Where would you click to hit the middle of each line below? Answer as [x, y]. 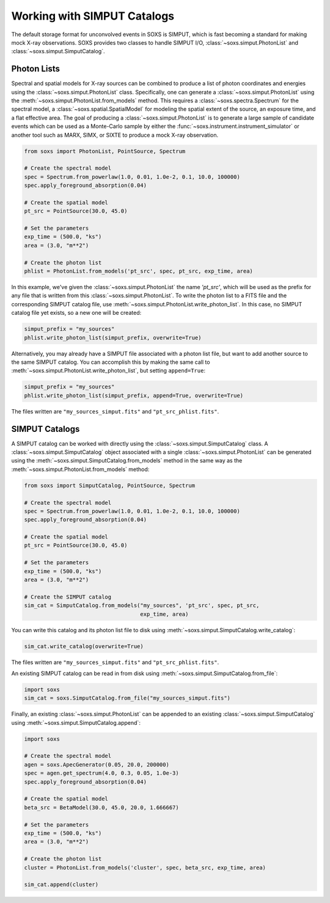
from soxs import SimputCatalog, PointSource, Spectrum [110, 485]
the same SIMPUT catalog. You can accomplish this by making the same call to [111, 362]
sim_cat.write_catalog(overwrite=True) [84, 646]
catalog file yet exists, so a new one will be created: [76, 313]
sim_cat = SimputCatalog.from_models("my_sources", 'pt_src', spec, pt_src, [142, 606]
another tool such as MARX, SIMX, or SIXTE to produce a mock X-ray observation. [115, 135]
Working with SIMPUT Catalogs [93, 16]
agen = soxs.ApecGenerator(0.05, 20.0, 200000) [97, 765]
